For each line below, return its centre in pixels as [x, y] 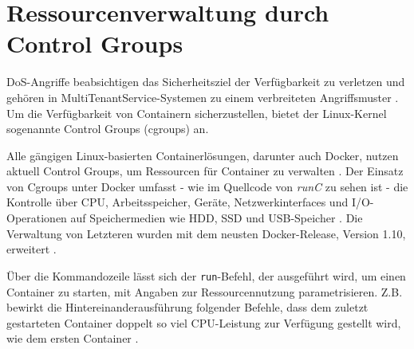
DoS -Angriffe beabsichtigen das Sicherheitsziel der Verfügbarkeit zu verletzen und [206, 82]
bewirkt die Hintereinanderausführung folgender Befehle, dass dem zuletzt [187, 307]
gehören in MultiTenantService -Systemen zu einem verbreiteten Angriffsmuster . [203, 97]
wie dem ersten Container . [73, 338]
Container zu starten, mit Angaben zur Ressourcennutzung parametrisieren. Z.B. [205, 291]
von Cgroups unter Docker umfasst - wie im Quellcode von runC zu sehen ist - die [207, 186]
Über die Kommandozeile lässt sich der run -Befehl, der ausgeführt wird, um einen [206, 275]
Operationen [37, 218]
